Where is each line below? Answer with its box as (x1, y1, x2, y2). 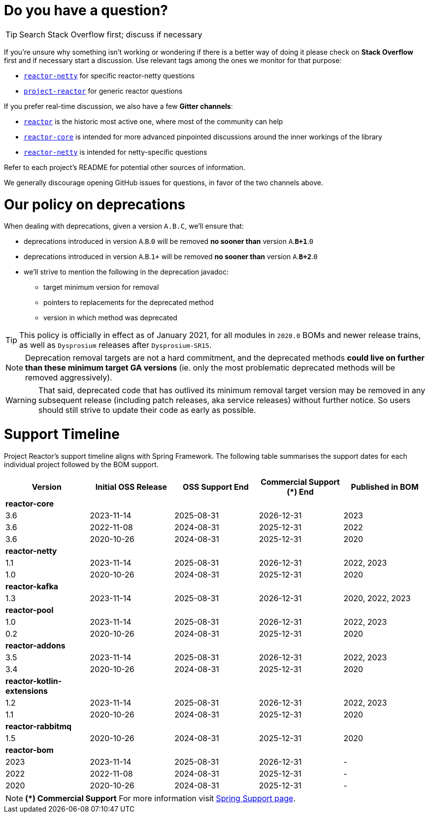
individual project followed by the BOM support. (4, 460, 159, 469)
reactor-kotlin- (5, 676, 62, 686)
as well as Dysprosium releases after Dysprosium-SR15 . (19, 340, 212, 350)
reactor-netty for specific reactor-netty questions (24, 71, 195, 80)
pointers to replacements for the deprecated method (43, 298, 214, 307)
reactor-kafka (5, 581, 58, 591)
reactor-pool (5, 605, 54, 615)
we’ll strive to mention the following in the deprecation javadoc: (24, 268, 229, 276)
